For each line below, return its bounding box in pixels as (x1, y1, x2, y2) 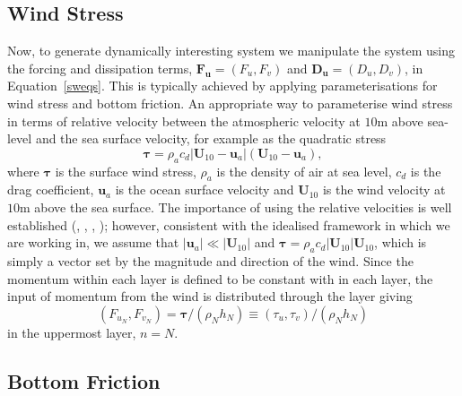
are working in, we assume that (7, 233, 179, 252)
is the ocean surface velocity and (115, 180, 294, 199)
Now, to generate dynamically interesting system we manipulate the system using (7, 41, 456, 60)
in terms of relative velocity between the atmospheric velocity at (7, 111, 361, 130)
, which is (374, 233, 427, 252)
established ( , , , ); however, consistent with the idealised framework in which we (7, 215, 450, 234)
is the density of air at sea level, (216, 161, 392, 180)
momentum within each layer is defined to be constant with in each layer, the (7, 269, 433, 288)
